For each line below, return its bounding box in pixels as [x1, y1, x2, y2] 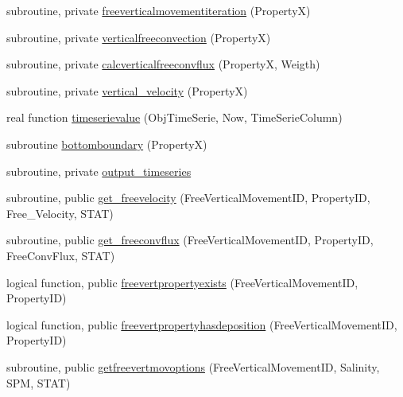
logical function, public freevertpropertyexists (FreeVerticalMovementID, [6, 274, 358, 290]
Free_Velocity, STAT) [6, 204, 114, 221]
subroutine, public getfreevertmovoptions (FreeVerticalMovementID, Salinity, [6, 358, 380, 375]
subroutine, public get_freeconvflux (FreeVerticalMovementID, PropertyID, [6, 232, 374, 248]
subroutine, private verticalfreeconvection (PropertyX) [6, 29, 271, 45]
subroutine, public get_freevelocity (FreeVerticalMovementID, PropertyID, [6, 189, 370, 206]
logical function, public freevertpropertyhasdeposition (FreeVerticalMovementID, [6, 316, 397, 333]
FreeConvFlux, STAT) [6, 247, 115, 263]
